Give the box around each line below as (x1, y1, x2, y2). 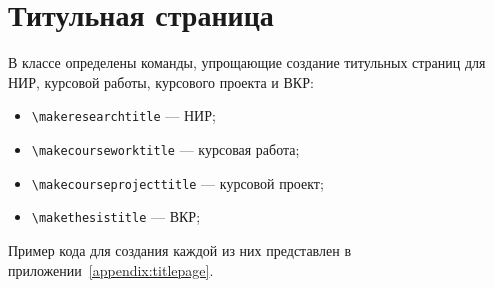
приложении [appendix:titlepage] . (8, 259, 214, 280)
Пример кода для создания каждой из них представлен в (8, 239, 351, 260)
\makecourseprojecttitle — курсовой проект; (31, 172, 324, 193)
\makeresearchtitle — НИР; (31, 105, 216, 126)
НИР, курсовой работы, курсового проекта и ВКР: (8, 71, 314, 92)
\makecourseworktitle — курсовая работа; (31, 138, 300, 159)
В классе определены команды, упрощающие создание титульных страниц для (8, 52, 486, 73)
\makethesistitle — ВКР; (31, 206, 201, 227)
